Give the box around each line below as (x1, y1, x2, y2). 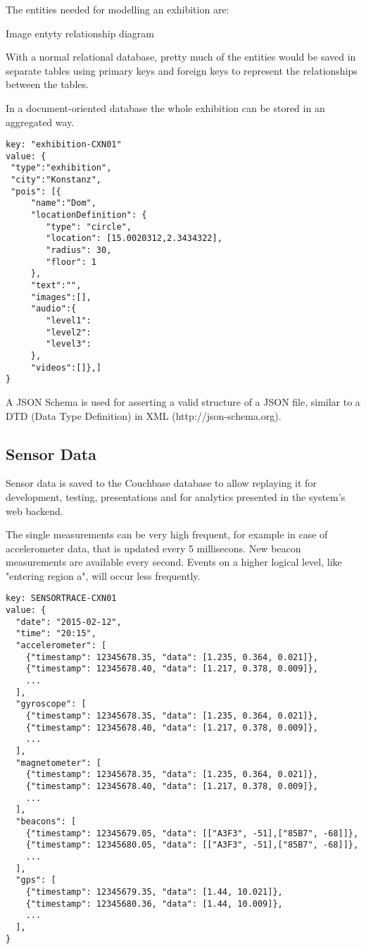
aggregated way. (6, 114, 75, 129)
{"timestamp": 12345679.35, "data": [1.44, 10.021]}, (25, 886, 283, 897)
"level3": (46, 339, 91, 349)
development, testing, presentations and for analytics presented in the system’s (6, 489, 346, 504)
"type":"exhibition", (11, 163, 112, 173)
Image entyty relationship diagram (6, 25, 154, 40)
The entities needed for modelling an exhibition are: (6, 2, 229, 16)
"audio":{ (30, 304, 77, 314)
